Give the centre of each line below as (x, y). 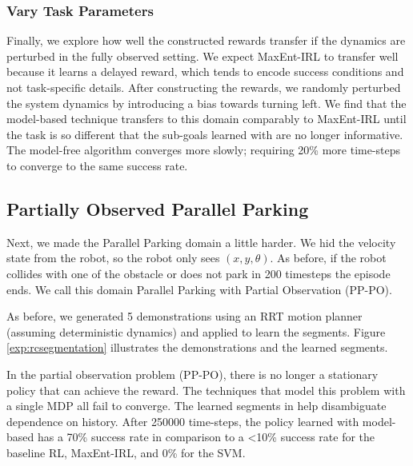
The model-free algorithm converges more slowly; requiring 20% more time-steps (204, 150)
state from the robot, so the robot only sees (113, 258)
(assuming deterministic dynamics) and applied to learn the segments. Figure (196, 331)
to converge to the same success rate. (97, 165)
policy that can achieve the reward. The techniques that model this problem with (206, 390)
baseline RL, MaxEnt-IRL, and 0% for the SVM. (126, 452)
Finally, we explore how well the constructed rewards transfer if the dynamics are (206, 40)
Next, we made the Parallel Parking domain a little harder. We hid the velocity (201, 242)
